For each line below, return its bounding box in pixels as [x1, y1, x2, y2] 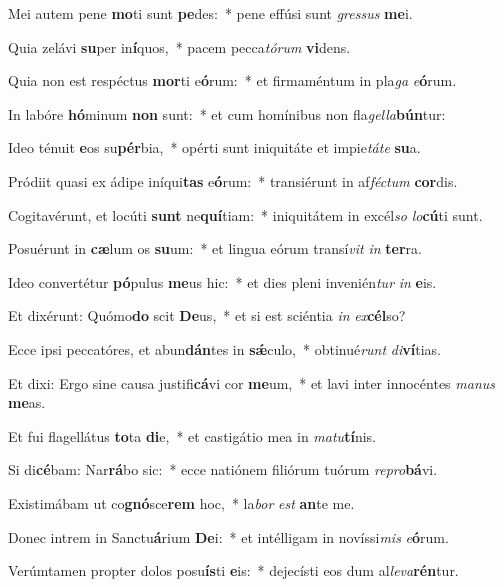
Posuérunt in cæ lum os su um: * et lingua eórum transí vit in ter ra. [8, 238, 422, 259]
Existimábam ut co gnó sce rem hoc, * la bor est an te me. [8, 492, 355, 513]
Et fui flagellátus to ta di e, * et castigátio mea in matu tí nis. [8, 425, 376, 446]
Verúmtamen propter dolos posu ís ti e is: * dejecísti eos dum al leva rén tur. [8, 560, 459, 581]
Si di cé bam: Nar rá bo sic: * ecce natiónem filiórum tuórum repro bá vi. [8, 459, 438, 480]
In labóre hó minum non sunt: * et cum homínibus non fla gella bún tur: [8, 103, 446, 124]
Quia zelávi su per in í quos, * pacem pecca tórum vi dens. [8, 36, 351, 57]
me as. [8, 392, 46, 413]
